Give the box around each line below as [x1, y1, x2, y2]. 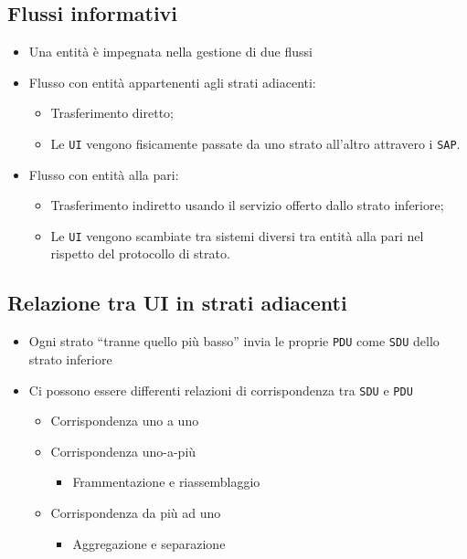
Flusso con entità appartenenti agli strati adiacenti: [28, 72, 316, 91]
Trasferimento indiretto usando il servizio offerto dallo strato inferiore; [50, 195, 444, 215]
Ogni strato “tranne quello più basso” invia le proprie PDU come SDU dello [28, 332, 440, 351]
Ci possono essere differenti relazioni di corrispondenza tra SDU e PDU [28, 380, 413, 399]
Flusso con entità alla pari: [28, 164, 179, 184]
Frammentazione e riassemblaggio [72, 472, 260, 491]
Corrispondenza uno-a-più [50, 441, 196, 460]
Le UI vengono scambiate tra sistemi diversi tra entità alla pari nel [50, 226, 424, 245]
